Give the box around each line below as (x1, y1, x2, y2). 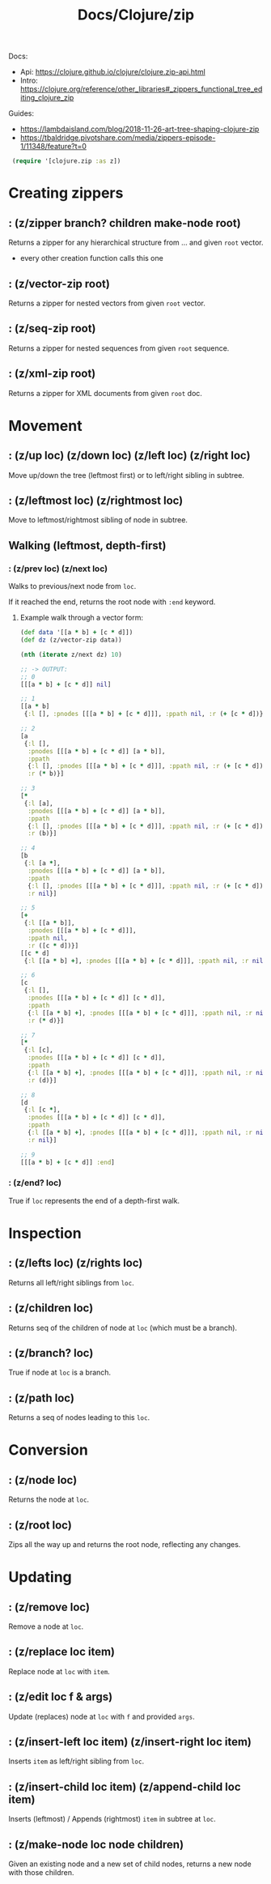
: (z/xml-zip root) (8, 367, 96, 381)
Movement (8, 416, 83, 435)
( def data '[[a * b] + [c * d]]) (19, 629, 133, 637)
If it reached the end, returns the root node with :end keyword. (8, 597, 216, 607)
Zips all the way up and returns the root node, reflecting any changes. (8, 1540, 241, 1549)
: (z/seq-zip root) (8, 322, 96, 335)
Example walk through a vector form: (19, 613, 144, 623)
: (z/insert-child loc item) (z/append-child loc (8, 1780, 241, 1793)
